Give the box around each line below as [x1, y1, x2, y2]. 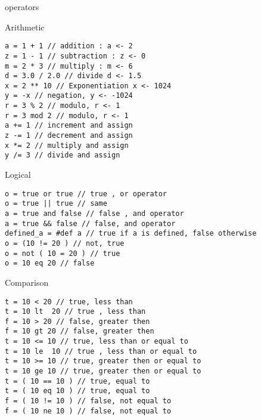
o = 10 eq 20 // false [5, 259, 95, 268]
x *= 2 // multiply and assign [5, 141, 129, 150]
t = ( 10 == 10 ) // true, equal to [5, 376, 150, 385]
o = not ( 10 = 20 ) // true [5, 249, 120, 258]
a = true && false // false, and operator [5, 219, 176, 228]
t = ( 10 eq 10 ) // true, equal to [5, 387, 150, 396]
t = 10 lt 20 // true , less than [5, 307, 146, 316]
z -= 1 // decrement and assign [5, 131, 133, 140]
